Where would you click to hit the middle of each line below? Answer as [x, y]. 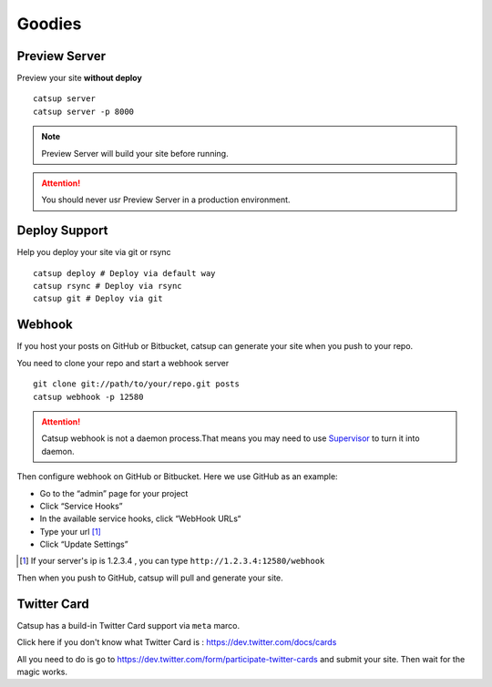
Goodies [49, 24]
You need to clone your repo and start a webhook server [123, 363]
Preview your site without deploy [80, 78]
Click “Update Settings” [84, 544]
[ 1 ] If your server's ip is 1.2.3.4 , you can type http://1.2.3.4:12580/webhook [172, 561]
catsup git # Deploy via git [98, 299]
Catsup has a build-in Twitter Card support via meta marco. [128, 625]
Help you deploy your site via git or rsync [94, 252]
